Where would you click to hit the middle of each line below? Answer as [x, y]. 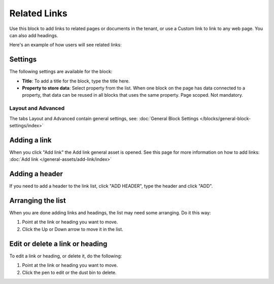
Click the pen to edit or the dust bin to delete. [69, 272]
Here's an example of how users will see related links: [65, 45]
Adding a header [36, 174]
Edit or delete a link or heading [58, 244]
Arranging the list [38, 200]
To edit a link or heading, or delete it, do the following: [66, 256]
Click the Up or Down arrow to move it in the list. [73, 229]
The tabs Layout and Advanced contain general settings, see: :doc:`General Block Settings [104, 118]
